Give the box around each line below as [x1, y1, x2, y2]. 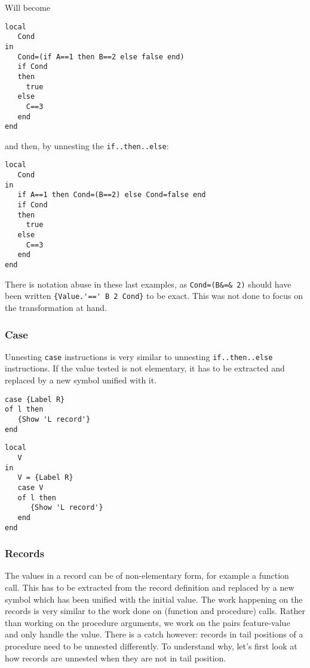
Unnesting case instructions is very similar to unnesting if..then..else [5, 350, 273, 362]
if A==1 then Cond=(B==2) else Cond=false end [17, 191, 206, 200]
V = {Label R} [17, 473, 73, 482]
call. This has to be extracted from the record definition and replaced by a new [5, 581, 294, 593]
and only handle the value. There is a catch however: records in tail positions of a [5, 628, 303, 640]
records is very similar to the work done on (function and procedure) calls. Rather [5, 604, 305, 617]
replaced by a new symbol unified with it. [5, 374, 157, 386]
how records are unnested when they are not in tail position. [5, 651, 226, 664]
